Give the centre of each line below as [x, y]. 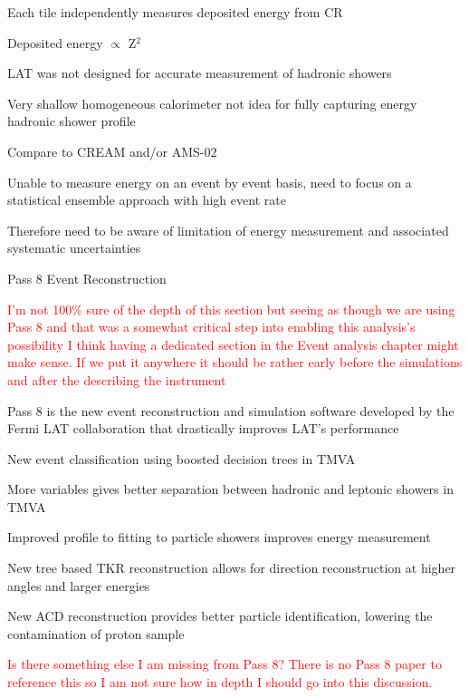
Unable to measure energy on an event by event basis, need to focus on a [210, 182]
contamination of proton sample [96, 633]
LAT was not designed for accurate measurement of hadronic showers [200, 73]
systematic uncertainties [74, 248]
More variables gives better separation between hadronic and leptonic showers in [230, 489]
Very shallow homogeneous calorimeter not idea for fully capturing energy [212, 103]
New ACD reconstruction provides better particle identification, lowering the [220, 616]
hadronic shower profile [72, 121]
